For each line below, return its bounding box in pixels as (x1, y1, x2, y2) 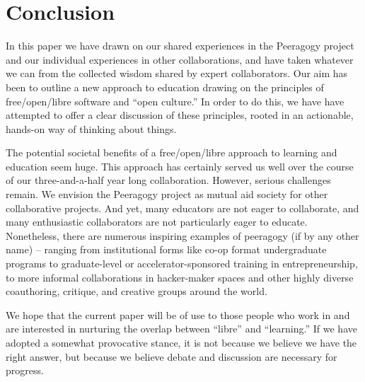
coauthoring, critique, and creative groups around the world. (6, 284, 267, 299)
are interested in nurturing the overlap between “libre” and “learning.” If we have (6, 321, 357, 336)
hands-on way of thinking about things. (6, 121, 177, 136)
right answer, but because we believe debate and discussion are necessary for (6, 349, 337, 364)
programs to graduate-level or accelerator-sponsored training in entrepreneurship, (6, 256, 358, 271)
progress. (6, 363, 44, 378)
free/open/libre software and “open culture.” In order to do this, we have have (6, 93, 344, 108)
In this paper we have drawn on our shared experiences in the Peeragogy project (6, 38, 354, 53)
